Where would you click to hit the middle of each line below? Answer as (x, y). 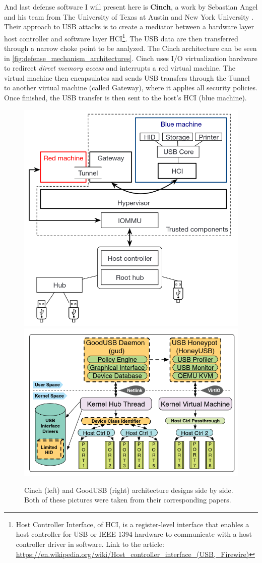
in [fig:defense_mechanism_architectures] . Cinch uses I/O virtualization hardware (131, 58)
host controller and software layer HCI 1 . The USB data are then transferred (121, 37)
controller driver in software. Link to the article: (90, 544)
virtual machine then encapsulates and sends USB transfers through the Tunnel (127, 77)
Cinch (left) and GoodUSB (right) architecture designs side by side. (129, 490)
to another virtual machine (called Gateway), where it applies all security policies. (131, 88)
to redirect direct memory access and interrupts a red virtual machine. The (120, 68)
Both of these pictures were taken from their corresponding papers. (128, 500)
